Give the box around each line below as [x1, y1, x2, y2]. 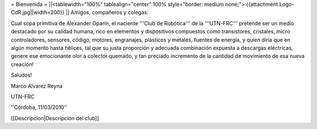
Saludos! [11, 72, 32, 79]
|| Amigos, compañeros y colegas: [65, 9, 149, 16]
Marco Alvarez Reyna [11, 82, 63, 89]
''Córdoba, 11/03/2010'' [11, 104, 68, 111]
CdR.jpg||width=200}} [11, 9, 65, 16]
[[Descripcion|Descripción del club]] [11, 114, 99, 121]
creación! [11, 60, 34, 67]
